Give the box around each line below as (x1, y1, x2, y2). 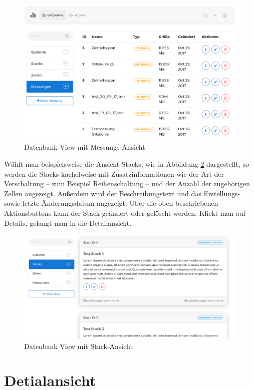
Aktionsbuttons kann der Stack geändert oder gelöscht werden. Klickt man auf (4, 208, 245, 218)
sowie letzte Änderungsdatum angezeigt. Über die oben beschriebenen (4, 198, 218, 208)
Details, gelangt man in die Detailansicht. (4, 217, 132, 228)
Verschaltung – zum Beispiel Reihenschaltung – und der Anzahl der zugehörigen (4, 178, 250, 189)
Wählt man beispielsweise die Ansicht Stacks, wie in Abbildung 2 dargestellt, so (4, 159, 249, 169)
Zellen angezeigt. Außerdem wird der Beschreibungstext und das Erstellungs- (4, 188, 240, 198)
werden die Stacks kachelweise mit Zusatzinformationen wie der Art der (4, 168, 224, 179)
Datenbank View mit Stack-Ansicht (24, 340, 133, 351)
